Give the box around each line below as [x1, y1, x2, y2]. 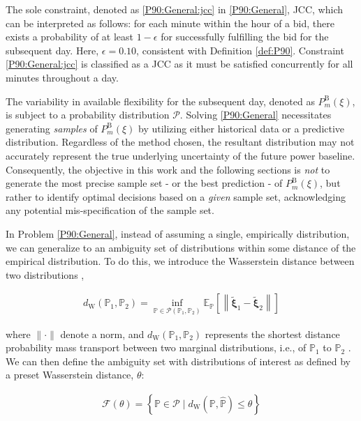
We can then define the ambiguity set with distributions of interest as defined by [6, 353, 351, 368]
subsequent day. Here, [6, 43, 99, 57]
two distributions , [6, 267, 84, 282]
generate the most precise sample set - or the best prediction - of [6, 176, 283, 190]
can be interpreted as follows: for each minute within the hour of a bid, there [6, 15, 334, 30]
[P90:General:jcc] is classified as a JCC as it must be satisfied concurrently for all [6, 56, 353, 71]
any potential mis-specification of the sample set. [6, 203, 214, 217]
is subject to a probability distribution [6, 107, 170, 122]
